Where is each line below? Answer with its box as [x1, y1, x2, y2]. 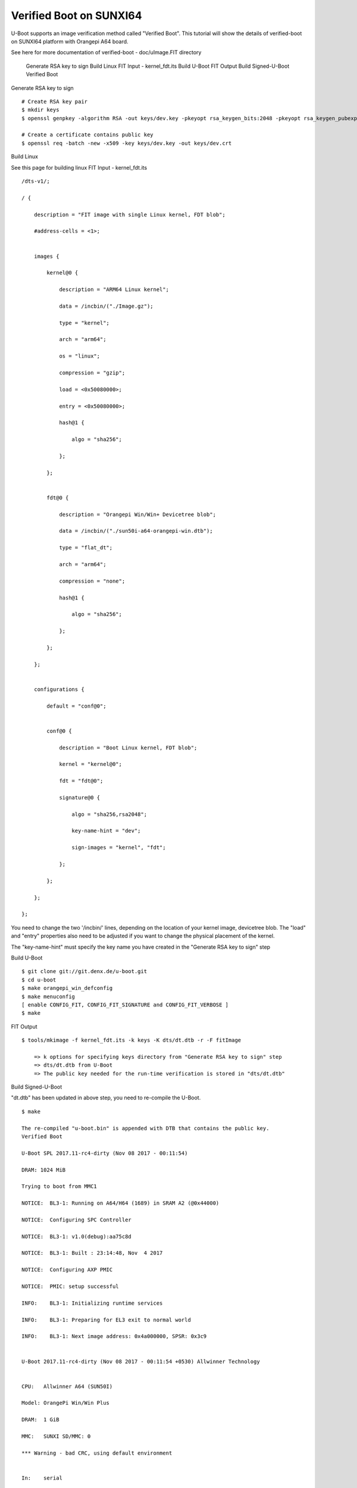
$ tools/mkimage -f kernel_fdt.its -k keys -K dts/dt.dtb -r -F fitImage [21, 1037, 242, 1044]
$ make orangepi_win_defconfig [21, 985, 113, 992]
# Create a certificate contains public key [21, 132, 154, 138]
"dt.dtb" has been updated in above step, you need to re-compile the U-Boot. [11, 1094, 201, 1101]
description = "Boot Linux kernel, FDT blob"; [59, 744, 198, 751]
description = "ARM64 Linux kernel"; [59, 286, 170, 293]
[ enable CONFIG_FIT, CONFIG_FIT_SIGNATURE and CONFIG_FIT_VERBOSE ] [21, 1001, 229, 1008]
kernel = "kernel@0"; [59, 761, 122, 768]
